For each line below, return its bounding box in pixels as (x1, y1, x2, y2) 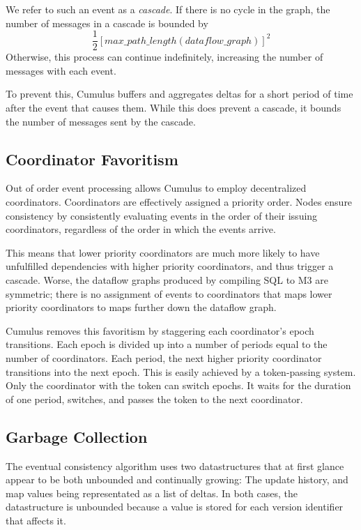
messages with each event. (6, 63, 116, 77)
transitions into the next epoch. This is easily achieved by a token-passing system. (6, 364, 356, 379)
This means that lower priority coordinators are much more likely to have (6, 245, 320, 259)
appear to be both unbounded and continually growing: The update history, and (6, 472, 348, 487)
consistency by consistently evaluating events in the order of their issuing (6, 208, 318, 222)
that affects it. (6, 513, 66, 527)
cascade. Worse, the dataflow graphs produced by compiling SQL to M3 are (6, 272, 328, 287)
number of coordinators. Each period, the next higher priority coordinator (6, 350, 322, 365)
